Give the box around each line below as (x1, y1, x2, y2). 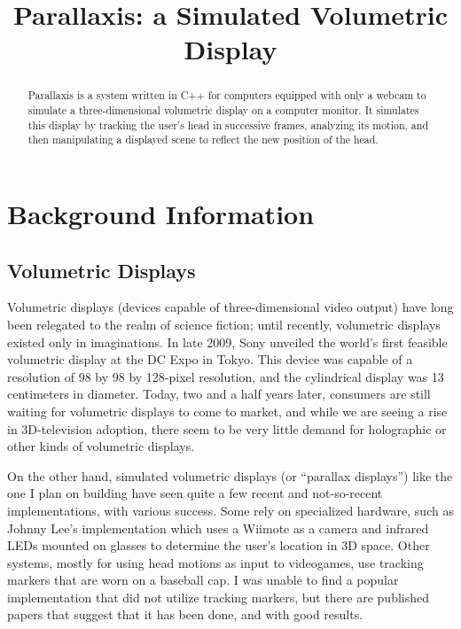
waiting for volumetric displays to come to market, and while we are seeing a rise (7, 401, 448, 420)
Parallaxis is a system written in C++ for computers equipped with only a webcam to (27, 88, 426, 103)
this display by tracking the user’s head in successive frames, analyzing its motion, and (27, 117, 428, 132)
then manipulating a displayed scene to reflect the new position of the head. (27, 132, 379, 147)
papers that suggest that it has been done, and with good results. (7, 605, 363, 624)
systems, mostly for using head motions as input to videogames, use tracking (7, 553, 424, 571)
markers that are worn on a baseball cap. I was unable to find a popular (7, 571, 399, 589)
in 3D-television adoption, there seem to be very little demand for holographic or (7, 419, 447, 438)
